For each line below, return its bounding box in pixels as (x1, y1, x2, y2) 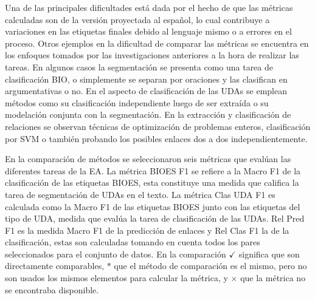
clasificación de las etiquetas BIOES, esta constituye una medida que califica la (5, 176, 299, 189)
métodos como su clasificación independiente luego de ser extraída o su (5, 96, 269, 109)
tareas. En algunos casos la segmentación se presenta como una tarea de (5, 60, 273, 73)
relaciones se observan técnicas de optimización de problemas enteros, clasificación (5, 120, 311, 132)
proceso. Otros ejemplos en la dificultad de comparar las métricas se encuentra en (5, 36, 309, 49)
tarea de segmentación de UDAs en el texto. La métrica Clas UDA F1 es (5, 188, 275, 200)
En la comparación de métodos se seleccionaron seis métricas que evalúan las (5, 152, 291, 165)
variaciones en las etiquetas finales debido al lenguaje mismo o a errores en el (5, 25, 292, 38)
